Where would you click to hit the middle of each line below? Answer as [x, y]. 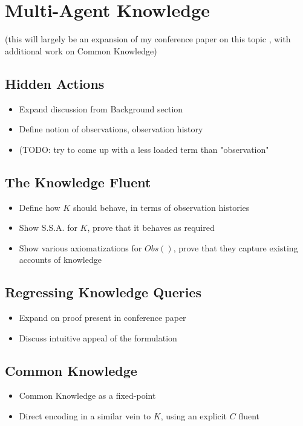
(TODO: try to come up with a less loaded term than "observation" [144, 149]
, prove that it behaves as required [151, 228]
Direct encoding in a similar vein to [85, 416]
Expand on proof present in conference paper [103, 318]
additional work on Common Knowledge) [81, 50]
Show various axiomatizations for [80, 247]
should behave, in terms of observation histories [161, 207]
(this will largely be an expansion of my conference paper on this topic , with [148, 39]
